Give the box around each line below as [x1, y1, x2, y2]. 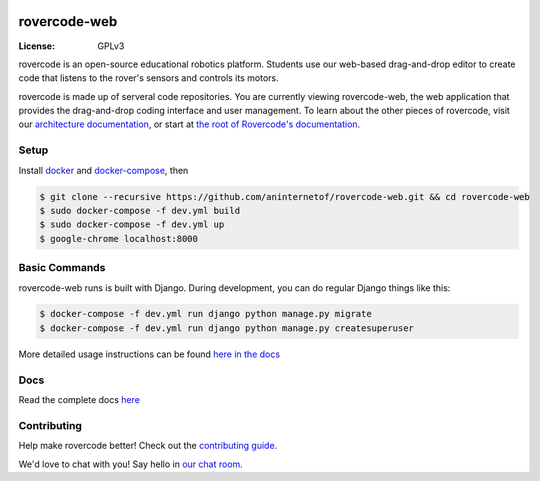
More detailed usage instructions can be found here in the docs [18, 348, 280, 360]
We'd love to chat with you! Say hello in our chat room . [18, 458, 244, 470]
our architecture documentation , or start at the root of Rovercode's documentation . [18, 118, 361, 130]
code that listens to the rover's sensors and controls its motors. [18, 72, 279, 84]
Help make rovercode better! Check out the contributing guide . [18, 440, 278, 452]
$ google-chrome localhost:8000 [39, 233, 199, 244]
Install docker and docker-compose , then [18, 164, 189, 176]
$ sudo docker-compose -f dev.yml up [39, 219, 225, 230]
